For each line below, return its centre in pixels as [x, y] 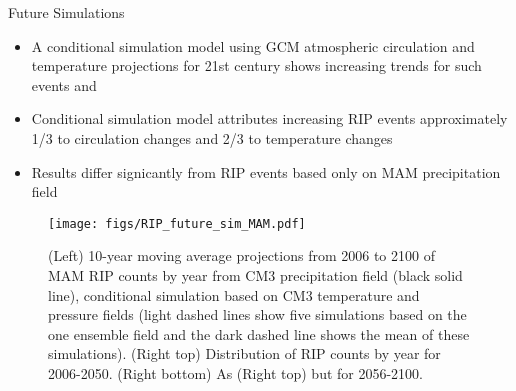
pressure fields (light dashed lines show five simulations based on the [257, 314]
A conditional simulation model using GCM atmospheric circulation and [253, 45]
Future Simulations [66, 12]
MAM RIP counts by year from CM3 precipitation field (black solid [255, 275]
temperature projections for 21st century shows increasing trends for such [256, 65]
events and [64, 84]
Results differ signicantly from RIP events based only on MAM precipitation [266, 171]
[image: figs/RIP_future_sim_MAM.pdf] [177, 223]
